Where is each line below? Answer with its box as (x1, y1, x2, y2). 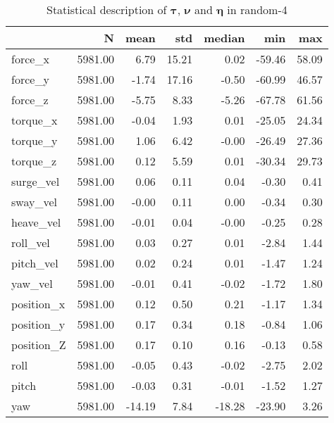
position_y (11, 316, 66, 332)
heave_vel (11, 214, 61, 230)
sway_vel (11, 194, 57, 210)
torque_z (11, 153, 57, 169)
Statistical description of (47, 1, 167, 18)
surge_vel (11, 173, 60, 189)
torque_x (11, 112, 58, 128)
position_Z (11, 336, 66, 353)
